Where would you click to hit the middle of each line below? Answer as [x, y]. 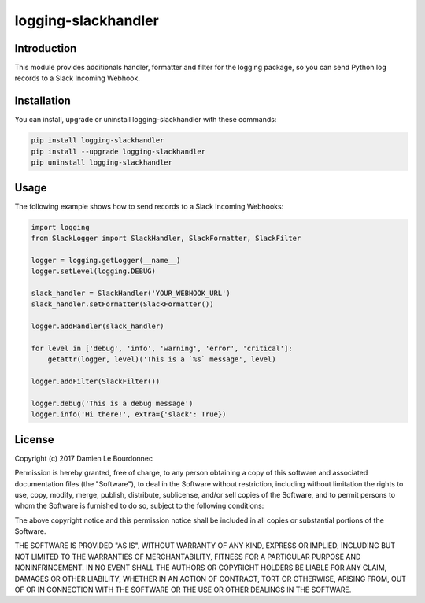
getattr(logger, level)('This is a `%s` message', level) [162, 359]
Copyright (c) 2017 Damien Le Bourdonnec [84, 458]
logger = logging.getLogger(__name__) [106, 260]
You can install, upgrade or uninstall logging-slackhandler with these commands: [146, 120]
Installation [42, 101]
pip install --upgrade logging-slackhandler [118, 151]
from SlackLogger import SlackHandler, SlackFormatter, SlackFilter [166, 238]
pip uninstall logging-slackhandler [102, 163]
